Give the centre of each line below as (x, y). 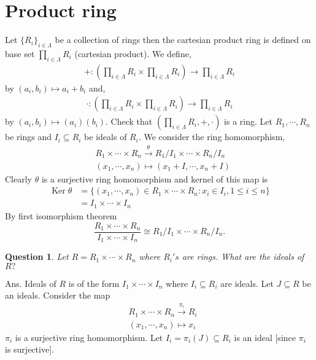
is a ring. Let (248, 121)
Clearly (18, 178)
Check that (132, 121)
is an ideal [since (265, 337)
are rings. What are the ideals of (243, 256)
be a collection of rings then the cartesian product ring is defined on (183, 40)
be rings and (28, 137)
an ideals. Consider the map (58, 295)
